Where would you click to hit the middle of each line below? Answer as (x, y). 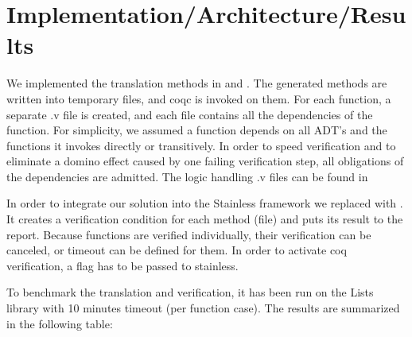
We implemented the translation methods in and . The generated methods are (197, 83)
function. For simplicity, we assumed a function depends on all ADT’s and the (197, 130)
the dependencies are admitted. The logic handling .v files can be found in (187, 176)
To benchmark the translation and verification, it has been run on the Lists (190, 292)
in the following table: (60, 323)
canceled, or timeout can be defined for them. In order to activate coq (177, 250)
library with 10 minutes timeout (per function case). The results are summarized (203, 308)
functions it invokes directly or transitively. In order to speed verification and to (201, 145)
